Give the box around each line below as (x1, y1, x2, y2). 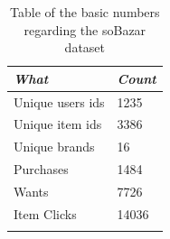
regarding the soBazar (24, 20, 146, 39)
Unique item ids (14, 115, 102, 133)
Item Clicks (14, 204, 77, 223)
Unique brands (14, 137, 95, 156)
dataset (64, 38, 106, 57)
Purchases (14, 160, 69, 179)
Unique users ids (14, 92, 105, 111)
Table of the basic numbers (10, 3, 160, 21)
